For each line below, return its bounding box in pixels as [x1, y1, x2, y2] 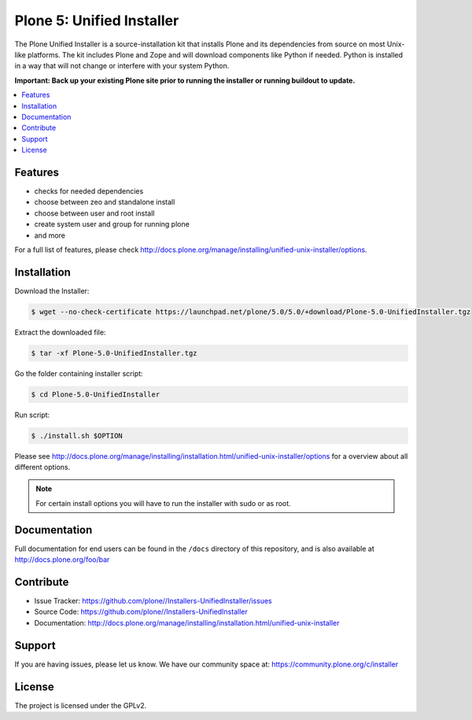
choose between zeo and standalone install [34, 198, 175, 207]
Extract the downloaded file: [14, 327, 106, 337]
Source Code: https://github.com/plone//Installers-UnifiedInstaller [34, 607, 248, 617]
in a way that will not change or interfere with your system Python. [14, 61, 230, 71]
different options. [14, 463, 71, 472]
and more [34, 231, 66, 240]
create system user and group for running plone [34, 220, 190, 229]
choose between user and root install [34, 209, 155, 218]
